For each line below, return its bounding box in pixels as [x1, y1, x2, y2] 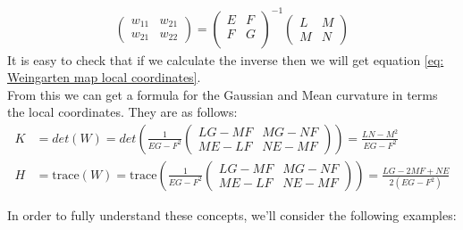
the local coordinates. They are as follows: [7, 103, 238, 121]
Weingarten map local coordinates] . [7, 68, 201, 86]
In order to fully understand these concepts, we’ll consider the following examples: [7, 205, 457, 224]
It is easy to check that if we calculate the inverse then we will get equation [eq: [7, 50, 444, 69]
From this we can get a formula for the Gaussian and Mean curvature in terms [7, 85, 438, 103]
